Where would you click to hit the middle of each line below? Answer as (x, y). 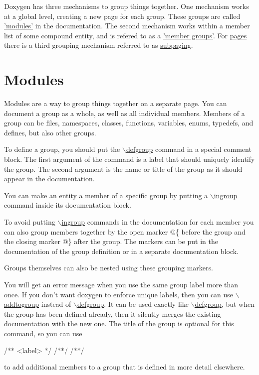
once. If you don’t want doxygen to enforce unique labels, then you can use (119, 294)
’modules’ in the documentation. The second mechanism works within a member (127, 26)
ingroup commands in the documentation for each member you (158, 222)
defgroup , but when (225, 304)
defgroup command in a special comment (189, 149)
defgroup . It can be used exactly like (133, 304)
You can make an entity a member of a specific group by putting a (106, 195)
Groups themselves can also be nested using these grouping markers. (109, 268)
